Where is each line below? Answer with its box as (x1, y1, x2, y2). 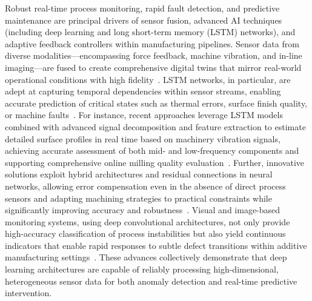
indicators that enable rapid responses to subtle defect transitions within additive (5, 239, 307, 251)
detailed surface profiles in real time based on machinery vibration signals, (5, 132, 280, 145)
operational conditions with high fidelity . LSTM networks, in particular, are (5, 73, 291, 85)
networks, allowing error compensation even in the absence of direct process (5, 179, 286, 192)
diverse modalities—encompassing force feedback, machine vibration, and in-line (5, 49, 302, 62)
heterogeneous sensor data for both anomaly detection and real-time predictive (5, 274, 297, 287)
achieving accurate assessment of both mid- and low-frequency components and (5, 144, 299, 157)
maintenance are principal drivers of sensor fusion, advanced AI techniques (5, 13, 282, 26)
